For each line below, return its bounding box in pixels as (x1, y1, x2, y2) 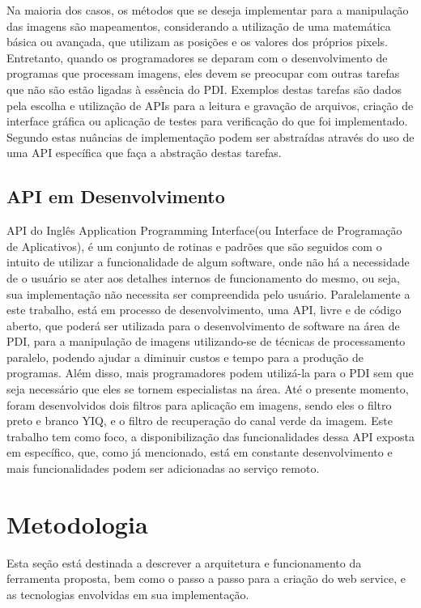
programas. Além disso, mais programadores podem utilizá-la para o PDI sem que (6, 364, 414, 381)
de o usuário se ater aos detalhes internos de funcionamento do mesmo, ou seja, (6, 269, 400, 286)
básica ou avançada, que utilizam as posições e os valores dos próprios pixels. (6, 33, 388, 50)
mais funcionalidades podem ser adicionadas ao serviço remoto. (6, 460, 320, 477)
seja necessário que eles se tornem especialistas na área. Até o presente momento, (6, 381, 409, 398)
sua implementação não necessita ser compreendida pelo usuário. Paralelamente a (6, 285, 410, 302)
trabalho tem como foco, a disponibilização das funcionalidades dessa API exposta (6, 427, 415, 444)
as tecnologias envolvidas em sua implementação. (6, 585, 249, 602)
